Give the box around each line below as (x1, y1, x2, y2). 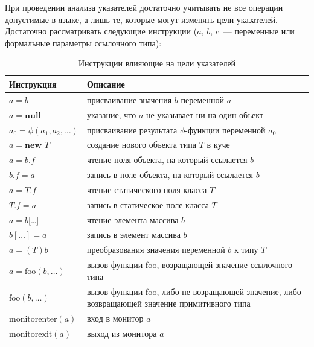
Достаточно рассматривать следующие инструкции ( (5, 25, 197, 37)
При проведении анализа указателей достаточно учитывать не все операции (5, 1, 283, 13)
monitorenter (9, 314, 57, 323)
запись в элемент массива (86, 228, 181, 241)
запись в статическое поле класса (86, 198, 209, 211)
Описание (86, 77, 125, 90)
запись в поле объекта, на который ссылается (86, 168, 254, 181)
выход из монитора (86, 326, 157, 339)
